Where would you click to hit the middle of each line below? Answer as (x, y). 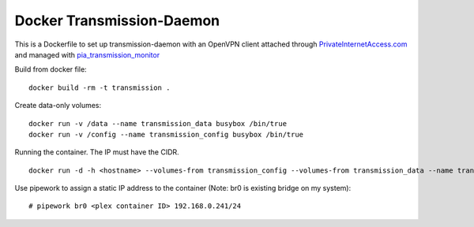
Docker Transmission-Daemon (117, 20)
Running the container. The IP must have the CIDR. (97, 152)
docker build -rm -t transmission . (100, 87)
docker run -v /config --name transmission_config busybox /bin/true (166, 134)
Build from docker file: (51, 69)
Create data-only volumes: (58, 106)
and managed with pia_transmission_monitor (87, 54)
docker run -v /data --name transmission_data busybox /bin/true (158, 123)
